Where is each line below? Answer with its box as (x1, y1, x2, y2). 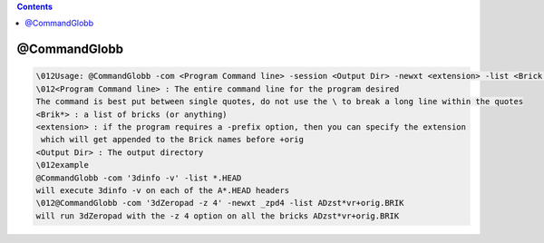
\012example (35, 160, 90, 170)
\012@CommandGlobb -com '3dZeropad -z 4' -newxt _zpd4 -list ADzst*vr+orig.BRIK (35, 198, 404, 209)
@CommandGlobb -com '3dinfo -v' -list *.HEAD (35, 172, 242, 183)
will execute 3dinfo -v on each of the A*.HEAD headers (35, 185, 290, 195)
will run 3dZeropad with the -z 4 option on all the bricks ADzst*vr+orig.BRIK (35, 210, 400, 221)
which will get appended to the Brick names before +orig (41, 134, 304, 145)
